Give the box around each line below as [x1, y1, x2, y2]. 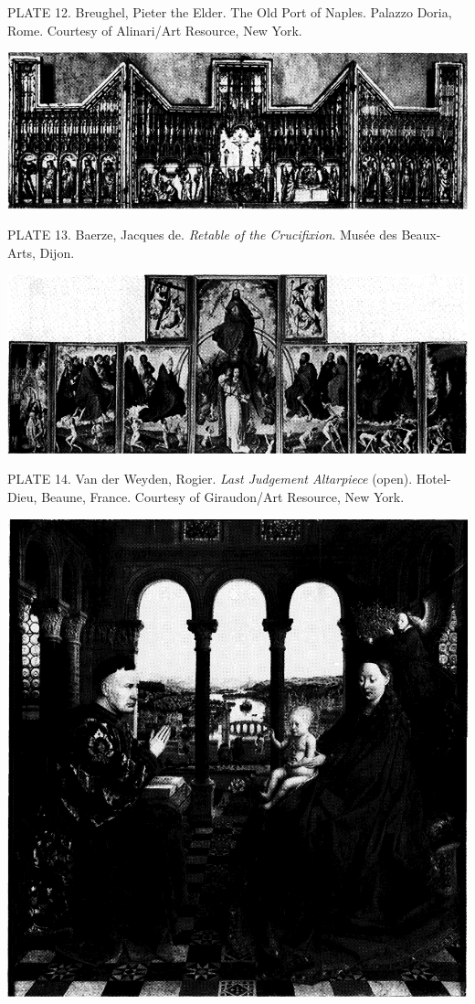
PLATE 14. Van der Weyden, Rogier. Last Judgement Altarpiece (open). [7, 469, 413, 488]
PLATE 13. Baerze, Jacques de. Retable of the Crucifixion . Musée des [7, 225, 397, 244]
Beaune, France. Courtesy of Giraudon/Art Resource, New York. [41, 486, 405, 506]
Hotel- [416, 469, 451, 488]
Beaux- [401, 225, 441, 244]
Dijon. [39, 242, 75, 262]
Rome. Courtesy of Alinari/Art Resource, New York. [7, 20, 302, 39]
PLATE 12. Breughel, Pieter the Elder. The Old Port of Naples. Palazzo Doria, [7, 3, 452, 21]
